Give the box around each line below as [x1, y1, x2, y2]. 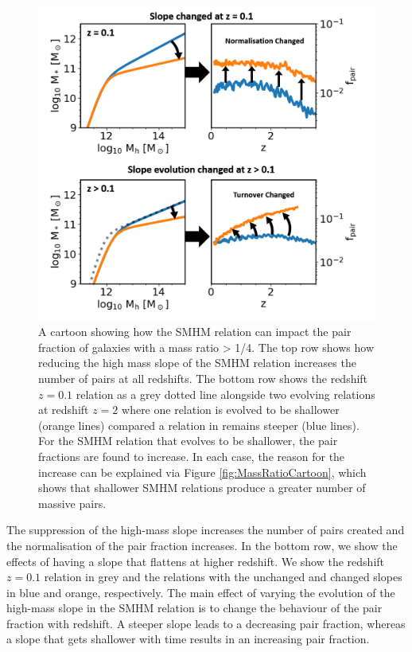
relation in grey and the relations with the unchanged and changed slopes [44, 568, 402, 585]
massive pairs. [38, 494, 107, 511]
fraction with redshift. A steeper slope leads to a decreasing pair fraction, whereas [6, 615, 406, 631]
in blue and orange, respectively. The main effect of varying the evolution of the [6, 584, 395, 600]
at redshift [38, 401, 89, 418]
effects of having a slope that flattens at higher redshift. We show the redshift [6, 552, 385, 569]
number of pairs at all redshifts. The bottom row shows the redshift [38, 369, 368, 386]
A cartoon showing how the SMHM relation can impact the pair [38, 323, 352, 340]
